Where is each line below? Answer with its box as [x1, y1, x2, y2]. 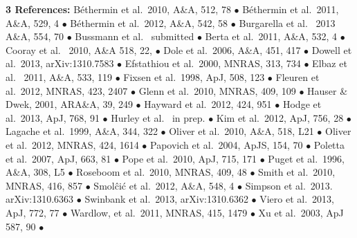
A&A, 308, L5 [6, 165, 65, 179]
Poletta [313, 137, 345, 152]
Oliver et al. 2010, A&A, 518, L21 [169, 124, 314, 138]
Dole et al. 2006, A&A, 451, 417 [163, 42, 301, 57]
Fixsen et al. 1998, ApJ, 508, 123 [123, 69, 265, 84]
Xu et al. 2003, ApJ [258, 205, 344, 219]
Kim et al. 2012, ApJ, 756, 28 [216, 110, 344, 125]
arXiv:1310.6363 [6, 192, 74, 206]
